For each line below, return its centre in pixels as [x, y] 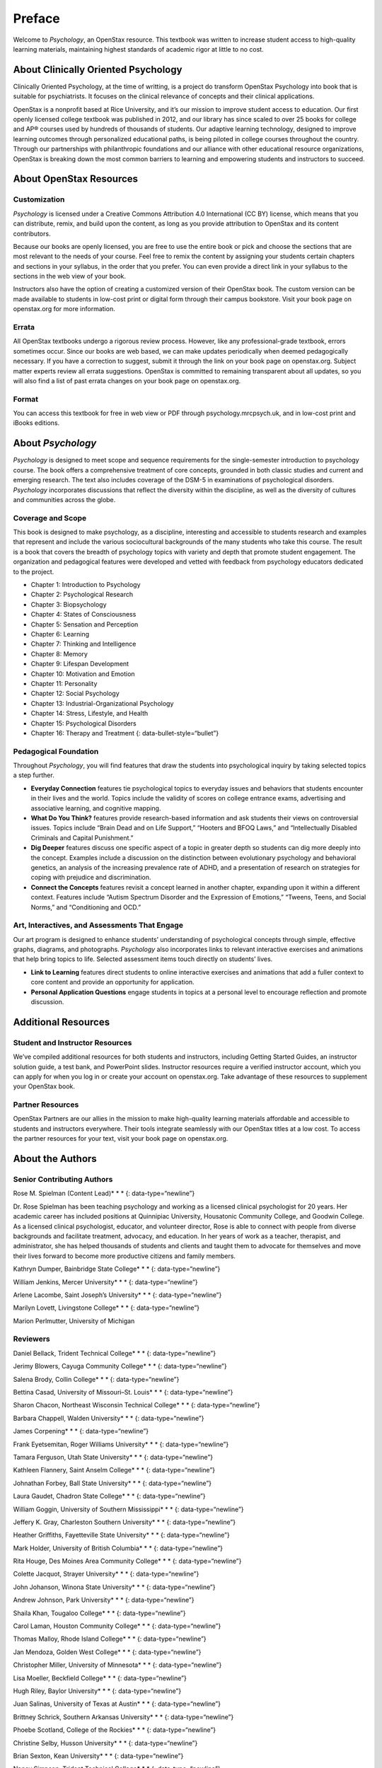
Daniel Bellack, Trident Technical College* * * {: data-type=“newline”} [114, 1353]
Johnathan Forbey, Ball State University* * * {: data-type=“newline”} [112, 1483]
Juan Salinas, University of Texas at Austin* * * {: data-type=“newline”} [117, 1704]
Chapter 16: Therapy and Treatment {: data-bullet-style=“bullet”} [125, 733]
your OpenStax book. [44, 1086]
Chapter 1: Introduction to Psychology [86, 585]
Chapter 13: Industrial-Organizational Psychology [102, 703]
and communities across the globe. [64, 499]
